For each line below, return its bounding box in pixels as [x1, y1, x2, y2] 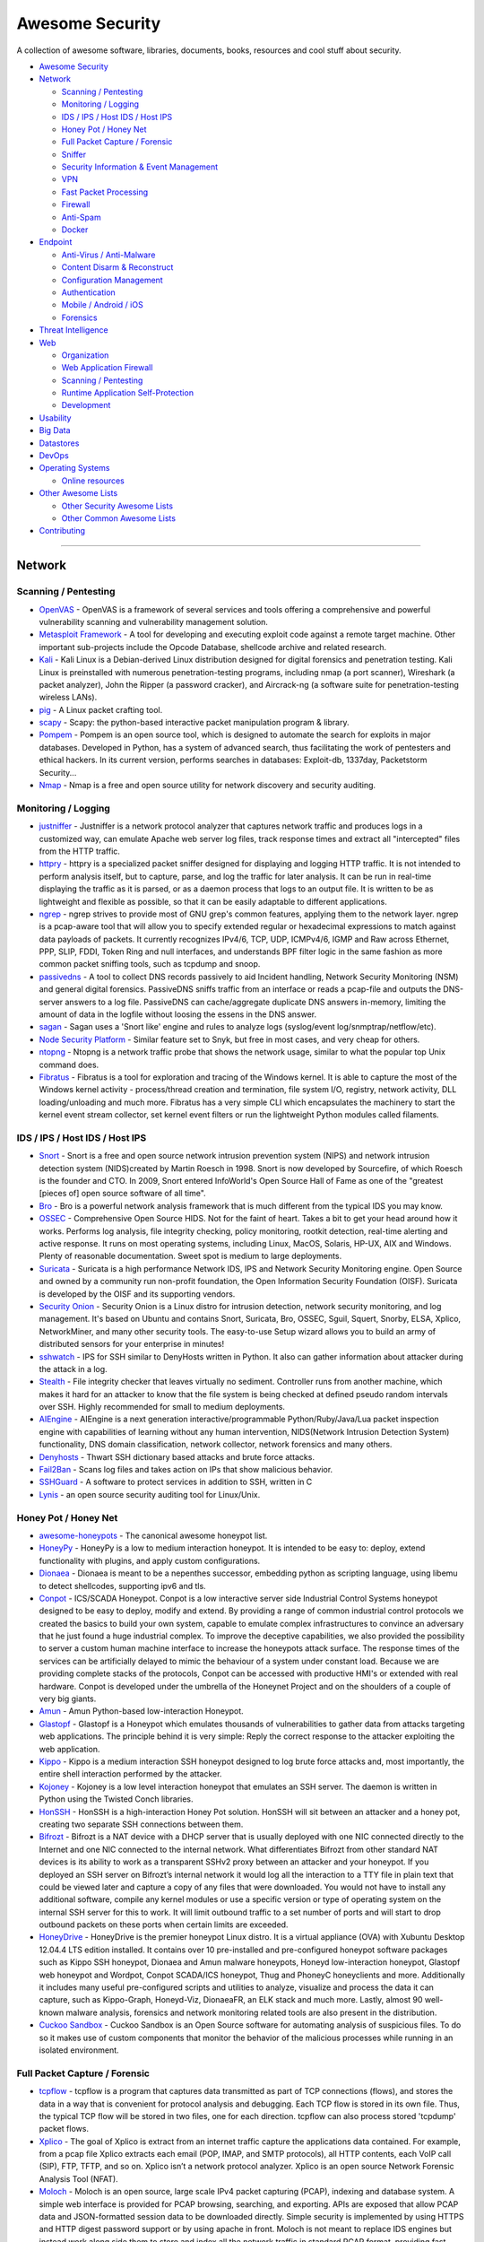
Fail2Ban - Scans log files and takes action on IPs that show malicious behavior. [39, 1464, 333, 1475]
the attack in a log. [39, 1363, 108, 1374]
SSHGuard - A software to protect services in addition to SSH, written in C [39, 1476, 313, 1488]
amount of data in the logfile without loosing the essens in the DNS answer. [39, 1009, 317, 1020]
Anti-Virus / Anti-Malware [61, 249, 156, 260]
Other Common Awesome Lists [61, 513, 177, 524]
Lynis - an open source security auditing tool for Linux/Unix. [39, 1489, 261, 1499]
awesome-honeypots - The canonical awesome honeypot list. [39, 1530, 268, 1541]
